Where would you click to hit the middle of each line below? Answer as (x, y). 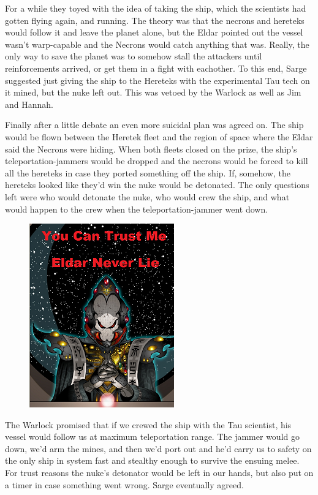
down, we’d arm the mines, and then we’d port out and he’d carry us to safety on (158, 448)
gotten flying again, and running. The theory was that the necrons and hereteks (155, 20)
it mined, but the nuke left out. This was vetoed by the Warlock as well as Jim (153, 92)
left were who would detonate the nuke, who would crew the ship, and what (147, 196)
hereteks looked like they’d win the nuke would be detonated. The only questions (157, 185)
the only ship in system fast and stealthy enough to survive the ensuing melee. (152, 460)
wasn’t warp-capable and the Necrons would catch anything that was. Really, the (157, 44)
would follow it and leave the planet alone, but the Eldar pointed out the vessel (154, 32)
